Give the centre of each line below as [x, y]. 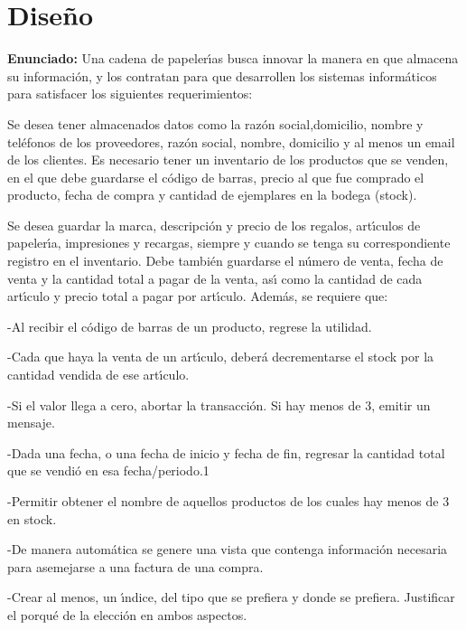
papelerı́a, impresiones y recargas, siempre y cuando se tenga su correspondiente [229, 243]
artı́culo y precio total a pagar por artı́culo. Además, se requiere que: [198, 296]
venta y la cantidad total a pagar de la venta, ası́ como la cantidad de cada [215, 278]
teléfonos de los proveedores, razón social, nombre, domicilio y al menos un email [231, 141]
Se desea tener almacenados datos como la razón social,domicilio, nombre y [215, 123]
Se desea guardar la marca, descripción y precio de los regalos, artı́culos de [214, 225]
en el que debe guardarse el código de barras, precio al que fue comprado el [216, 177]
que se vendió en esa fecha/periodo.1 [108, 470]
